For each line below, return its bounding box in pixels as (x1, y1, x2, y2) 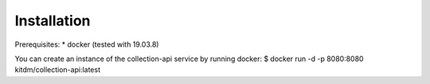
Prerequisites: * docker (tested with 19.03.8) (14, 40, 159, 49)
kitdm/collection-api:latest (14, 65, 101, 74)
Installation (14, 12, 91, 29)
